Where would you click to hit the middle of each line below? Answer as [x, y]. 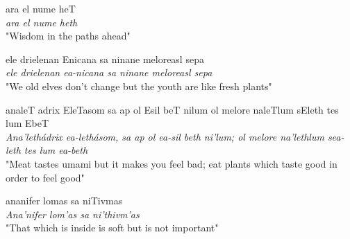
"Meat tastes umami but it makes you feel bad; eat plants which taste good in [172, 163]
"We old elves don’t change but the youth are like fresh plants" [139, 86]
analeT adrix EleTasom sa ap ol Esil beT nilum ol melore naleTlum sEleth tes [172, 109]
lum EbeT [27, 123]
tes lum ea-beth [56, 150]
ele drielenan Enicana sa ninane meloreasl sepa [105, 59]
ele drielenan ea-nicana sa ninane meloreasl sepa [109, 72]
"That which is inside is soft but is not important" [112, 228]
